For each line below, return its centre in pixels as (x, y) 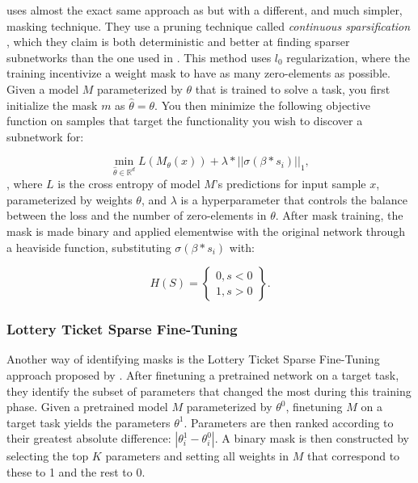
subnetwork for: (45, 136)
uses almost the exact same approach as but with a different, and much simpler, (205, 10)
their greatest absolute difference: (89, 438)
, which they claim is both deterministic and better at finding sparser (178, 42)
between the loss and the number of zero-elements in (137, 215)
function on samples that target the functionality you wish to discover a (185, 121)
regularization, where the (348, 57)
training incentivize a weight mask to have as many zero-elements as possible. (198, 73)
